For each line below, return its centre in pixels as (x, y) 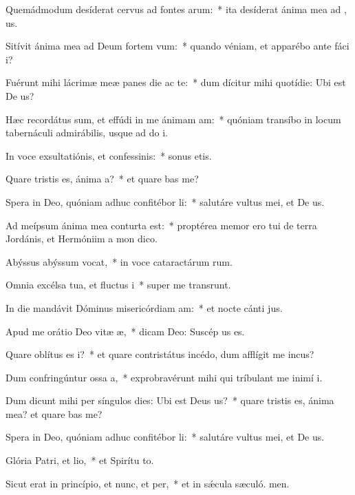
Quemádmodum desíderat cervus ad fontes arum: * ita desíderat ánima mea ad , (176, 9)
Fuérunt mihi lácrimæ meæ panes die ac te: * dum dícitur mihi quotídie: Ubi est (176, 82)
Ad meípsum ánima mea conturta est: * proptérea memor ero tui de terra (161, 225)
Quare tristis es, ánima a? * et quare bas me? (102, 179)
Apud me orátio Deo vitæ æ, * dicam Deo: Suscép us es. (125, 331)
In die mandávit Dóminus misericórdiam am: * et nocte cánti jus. (144, 307)
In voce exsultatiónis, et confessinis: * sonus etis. (109, 155)
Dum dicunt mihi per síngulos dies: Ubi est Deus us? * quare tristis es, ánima (170, 400)
